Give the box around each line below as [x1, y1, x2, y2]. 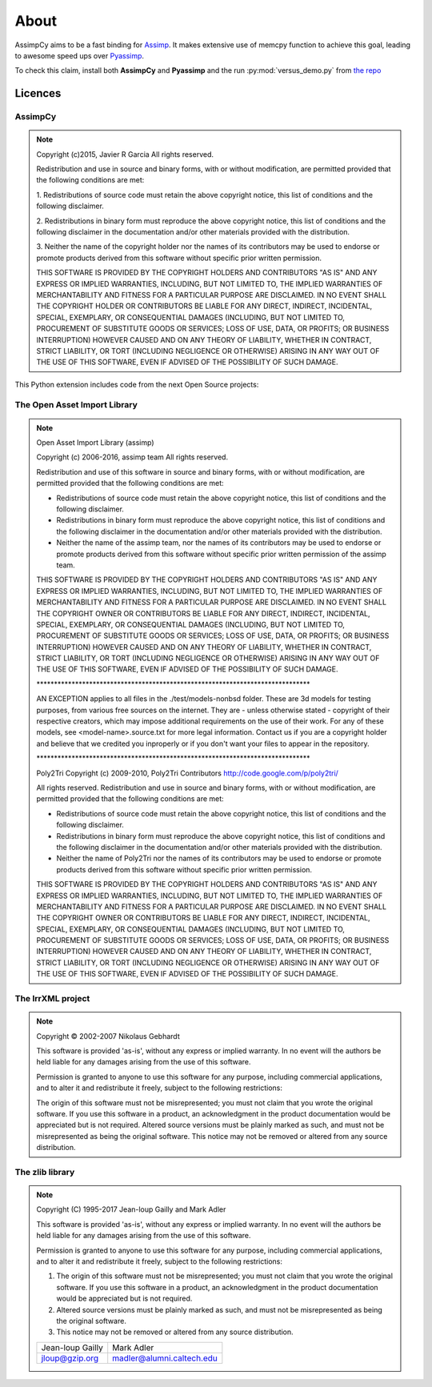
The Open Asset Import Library [14, 399, 138, 411]
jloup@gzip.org [41, 1353, 99, 1364]
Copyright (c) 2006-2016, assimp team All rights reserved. [36, 452, 228, 462]
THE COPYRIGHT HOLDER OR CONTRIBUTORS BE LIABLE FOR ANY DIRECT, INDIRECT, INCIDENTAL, [36, 301, 373, 311]
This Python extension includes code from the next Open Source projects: [14, 379, 259, 389]
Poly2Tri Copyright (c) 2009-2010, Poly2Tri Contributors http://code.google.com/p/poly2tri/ [36, 768, 339, 778]
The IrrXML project [14, 993, 90, 1004]
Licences [14, 86, 62, 100]
